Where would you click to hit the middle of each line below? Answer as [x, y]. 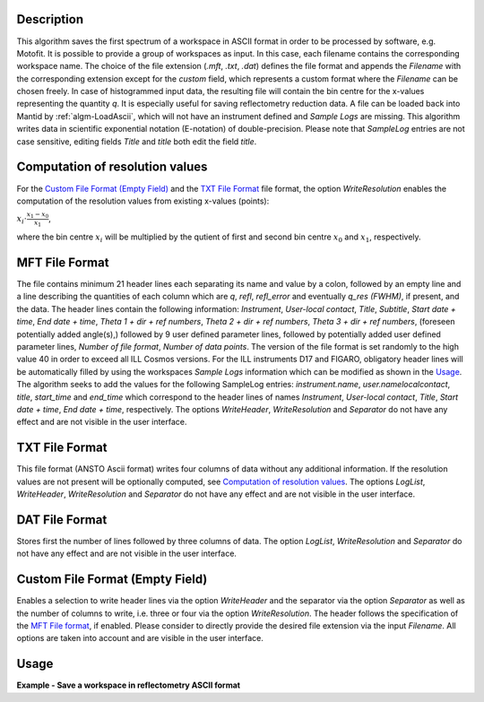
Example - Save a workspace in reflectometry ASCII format [129, 685]
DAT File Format [62, 520]
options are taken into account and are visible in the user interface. [140, 638]
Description [50, 19]
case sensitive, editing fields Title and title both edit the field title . [137, 141]
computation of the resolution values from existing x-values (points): [143, 201]
